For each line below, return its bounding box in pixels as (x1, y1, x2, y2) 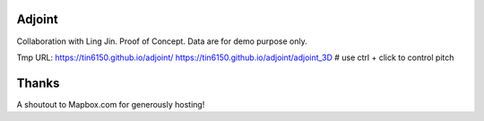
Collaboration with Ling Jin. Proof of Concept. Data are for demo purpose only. (16, 36, 308, 47)
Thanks (16, 75, 60, 91)
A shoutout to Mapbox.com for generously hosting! (16, 99, 205, 109)
